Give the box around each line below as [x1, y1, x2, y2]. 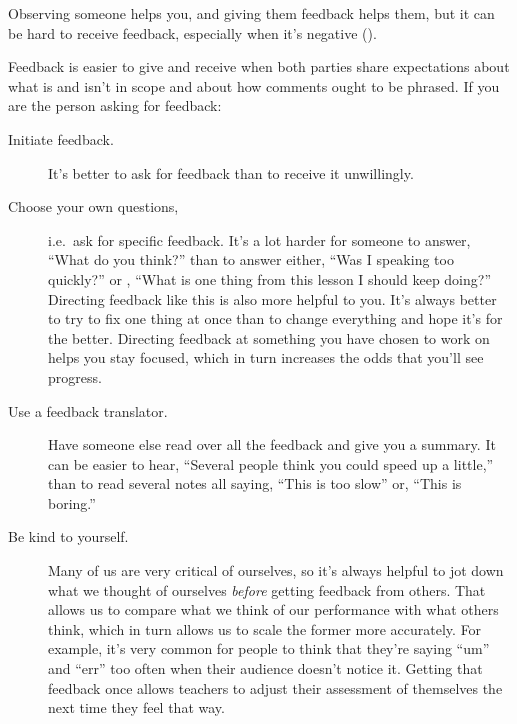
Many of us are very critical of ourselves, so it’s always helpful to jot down [48, 560, 504, 581]
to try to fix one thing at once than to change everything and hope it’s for [48, 308, 503, 329]
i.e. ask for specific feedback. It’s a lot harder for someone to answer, [48, 229, 471, 250]
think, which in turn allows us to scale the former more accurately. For [48, 618, 482, 639]
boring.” [48, 492, 96, 513]
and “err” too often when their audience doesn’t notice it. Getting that [48, 658, 483, 679]
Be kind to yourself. [8, 526, 129, 547]
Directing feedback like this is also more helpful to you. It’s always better [48, 288, 497, 309]
